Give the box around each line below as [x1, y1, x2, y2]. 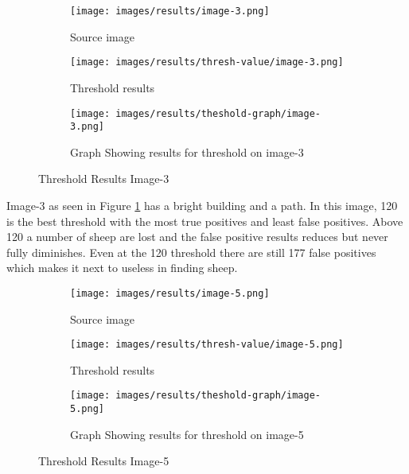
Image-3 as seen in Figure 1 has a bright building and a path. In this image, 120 [6, 197, 398, 213]
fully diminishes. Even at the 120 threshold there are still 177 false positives [6, 243, 376, 260]
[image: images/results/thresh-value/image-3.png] [70, 56, 344, 68]
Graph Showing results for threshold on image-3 [70, 143, 304, 160]
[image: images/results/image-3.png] [70, 6, 270, 17]
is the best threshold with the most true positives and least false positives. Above [6, 212, 403, 229]
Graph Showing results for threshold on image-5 [70, 425, 304, 442]
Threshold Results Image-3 [38, 170, 169, 187]
